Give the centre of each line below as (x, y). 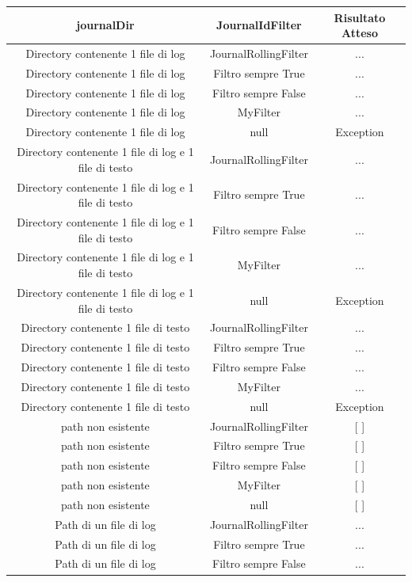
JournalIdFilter (259, 25)
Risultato (360, 17)
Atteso (359, 33)
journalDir (105, 25)
